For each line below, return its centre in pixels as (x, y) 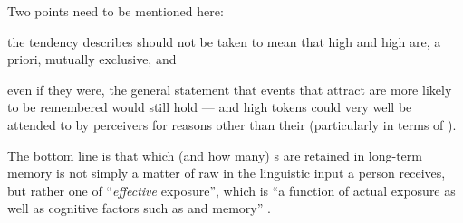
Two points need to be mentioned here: (116, 11)
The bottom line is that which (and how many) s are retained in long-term (215, 155)
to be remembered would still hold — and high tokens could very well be (210, 107)
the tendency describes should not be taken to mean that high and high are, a (224, 41)
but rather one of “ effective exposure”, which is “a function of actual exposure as (231, 190)
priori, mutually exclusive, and (92, 59)
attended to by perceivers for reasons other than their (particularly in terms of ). (232, 124)
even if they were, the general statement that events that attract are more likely (230, 89)
